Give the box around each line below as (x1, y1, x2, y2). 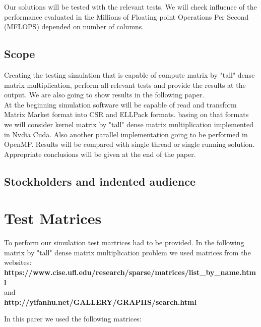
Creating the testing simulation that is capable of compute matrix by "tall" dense (4, 69, 255, 80)
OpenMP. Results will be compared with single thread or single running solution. (4, 139, 255, 149)
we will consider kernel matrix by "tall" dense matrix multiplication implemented (4, 119, 253, 129)
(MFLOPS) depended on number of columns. (4, 21, 144, 32)
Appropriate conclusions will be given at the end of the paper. (4, 148, 196, 159)
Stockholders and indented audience (4, 173, 196, 189)
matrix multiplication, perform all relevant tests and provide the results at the (4, 79, 246, 90)
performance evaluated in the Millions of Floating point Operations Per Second (4, 11, 249, 22)
